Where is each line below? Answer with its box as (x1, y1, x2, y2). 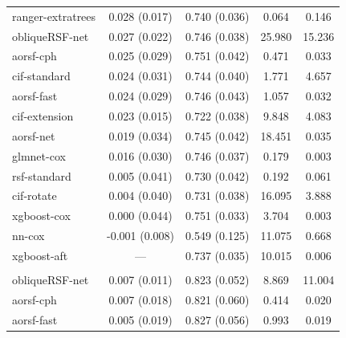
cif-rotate (12, 187, 57, 204)
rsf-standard (12, 167, 71, 184)
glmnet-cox (12, 147, 66, 164)
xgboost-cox (12, 207, 71, 224)
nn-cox (12, 227, 45, 244)
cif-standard (12, 67, 71, 84)
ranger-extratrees (12, 7, 96, 24)
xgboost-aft (12, 246, 68, 263)
